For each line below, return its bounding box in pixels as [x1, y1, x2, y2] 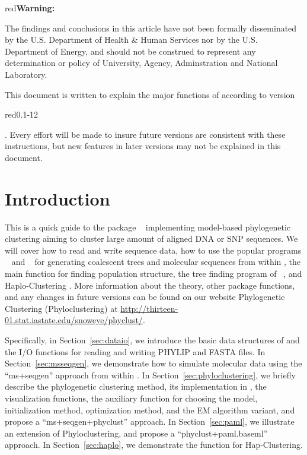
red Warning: [5, 2, 55, 14]
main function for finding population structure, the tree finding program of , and [5, 267, 302, 280]
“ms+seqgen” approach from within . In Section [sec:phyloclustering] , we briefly [5, 368, 296, 381]
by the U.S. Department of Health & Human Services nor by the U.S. [5, 33, 258, 46]
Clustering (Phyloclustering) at [5, 302, 118, 314]
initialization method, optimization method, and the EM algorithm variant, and [5, 403, 295, 416]
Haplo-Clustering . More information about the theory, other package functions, [5, 279, 295, 291]
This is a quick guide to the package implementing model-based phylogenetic [5, 220, 291, 233]
